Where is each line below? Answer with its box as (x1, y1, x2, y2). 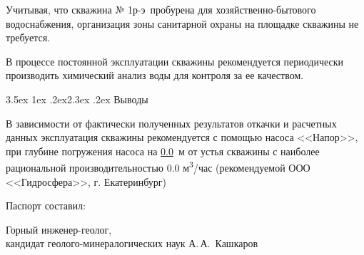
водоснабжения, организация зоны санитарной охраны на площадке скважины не (6, 16, 359, 31)
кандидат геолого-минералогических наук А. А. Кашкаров (6, 236, 258, 251)
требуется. (6, 30, 50, 45)
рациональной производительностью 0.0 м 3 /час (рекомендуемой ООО (6, 158, 310, 175)
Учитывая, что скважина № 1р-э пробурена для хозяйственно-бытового (6, 2, 316, 16)
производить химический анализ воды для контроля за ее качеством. (6, 68, 304, 83)
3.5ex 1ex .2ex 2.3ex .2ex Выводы (6, 91, 148, 106)
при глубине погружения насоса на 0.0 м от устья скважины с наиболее (6, 143, 320, 158)
